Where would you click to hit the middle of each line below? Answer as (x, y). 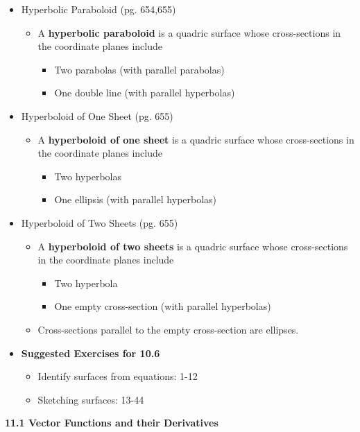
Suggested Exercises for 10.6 (91, 353)
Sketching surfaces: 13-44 (91, 399)
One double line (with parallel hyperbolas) (145, 93)
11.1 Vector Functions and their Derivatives (112, 423)
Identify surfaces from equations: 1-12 (118, 376)
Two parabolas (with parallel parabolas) (139, 69)
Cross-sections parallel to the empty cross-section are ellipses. (168, 329)
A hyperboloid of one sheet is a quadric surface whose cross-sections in (196, 139)
